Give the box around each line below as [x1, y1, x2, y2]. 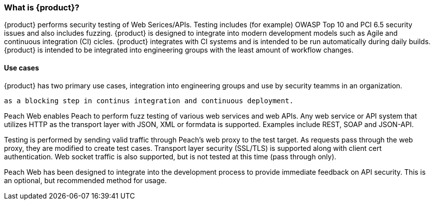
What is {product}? [4, 2, 80, 12]
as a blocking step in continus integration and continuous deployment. [4, 96, 294, 105]
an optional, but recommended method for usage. [4, 176, 167, 185]
